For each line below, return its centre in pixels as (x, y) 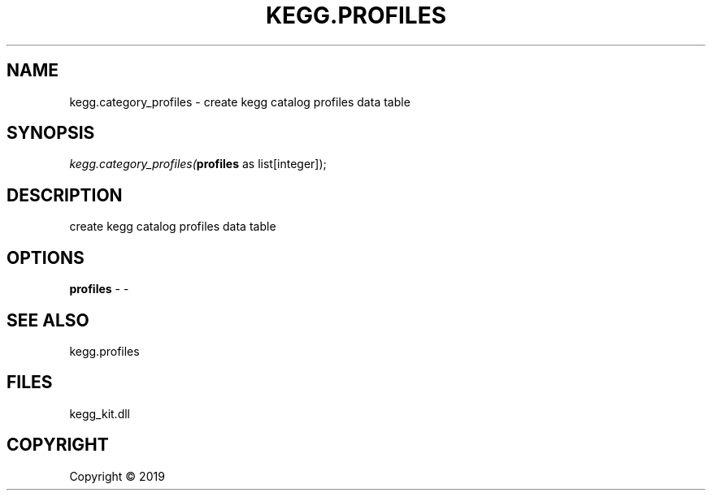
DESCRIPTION (65, 195)
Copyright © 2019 (117, 476)
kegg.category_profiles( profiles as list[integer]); (198, 164)
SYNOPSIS (51, 133)
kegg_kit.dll (100, 413)
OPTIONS (46, 257)
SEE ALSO (48, 320)
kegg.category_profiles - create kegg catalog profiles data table (240, 102)
